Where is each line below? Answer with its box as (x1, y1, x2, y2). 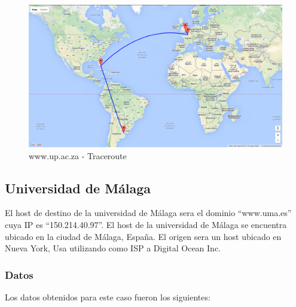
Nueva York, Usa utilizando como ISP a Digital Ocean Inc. (5, 242, 221, 254)
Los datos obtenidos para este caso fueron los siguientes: (5, 291, 210, 303)
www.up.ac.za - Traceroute (29, 149, 127, 162)
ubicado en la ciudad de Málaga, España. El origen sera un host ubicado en (5, 230, 282, 242)
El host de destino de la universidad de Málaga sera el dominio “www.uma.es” (5, 206, 292, 219)
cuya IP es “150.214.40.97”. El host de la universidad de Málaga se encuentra (5, 218, 287, 231)
